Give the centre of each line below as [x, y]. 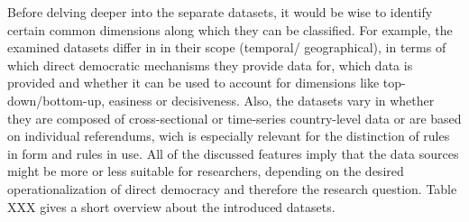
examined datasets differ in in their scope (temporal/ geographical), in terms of [227, 47]
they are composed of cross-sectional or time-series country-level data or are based [234, 118]
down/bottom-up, [56, 100]
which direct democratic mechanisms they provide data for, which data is [210, 65]
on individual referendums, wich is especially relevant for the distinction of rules [229, 136]
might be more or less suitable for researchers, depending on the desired [206, 171]
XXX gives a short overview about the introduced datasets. [171, 206]
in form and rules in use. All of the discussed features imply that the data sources [233, 153]
